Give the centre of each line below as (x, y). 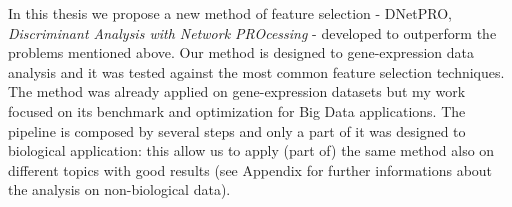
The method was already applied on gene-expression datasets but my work (237, 91)
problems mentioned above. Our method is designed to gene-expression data (241, 52)
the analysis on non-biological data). (119, 189)
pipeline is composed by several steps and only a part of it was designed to (237, 130)
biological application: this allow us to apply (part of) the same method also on (251, 150)
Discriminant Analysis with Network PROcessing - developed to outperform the (252, 32)
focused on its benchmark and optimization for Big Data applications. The (237, 110)
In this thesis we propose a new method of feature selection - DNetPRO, (230, 13)
